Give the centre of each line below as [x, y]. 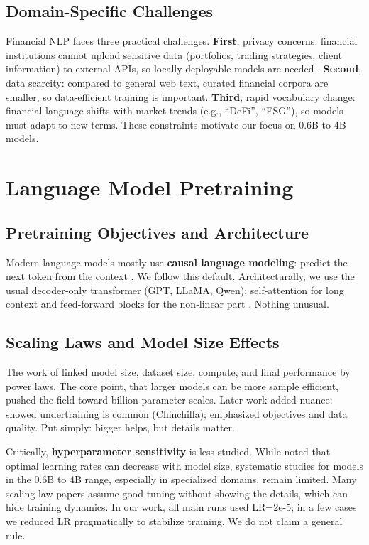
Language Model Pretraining [150, 187]
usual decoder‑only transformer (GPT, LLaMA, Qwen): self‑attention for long [175, 290]
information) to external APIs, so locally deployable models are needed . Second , [184, 69]
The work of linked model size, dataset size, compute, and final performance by [178, 372]
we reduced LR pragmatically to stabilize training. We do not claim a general [174, 521]
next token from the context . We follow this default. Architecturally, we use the [180, 276]
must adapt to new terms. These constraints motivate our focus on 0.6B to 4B [176, 124]
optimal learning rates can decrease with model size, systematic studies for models [184, 465]
